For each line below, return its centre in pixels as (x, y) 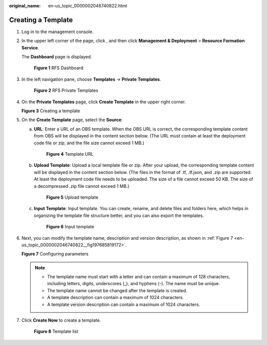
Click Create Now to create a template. (61, 320)
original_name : (25, 6)
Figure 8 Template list (56, 332)
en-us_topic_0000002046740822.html (88, 6)
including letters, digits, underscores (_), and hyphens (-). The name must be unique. (133, 284)
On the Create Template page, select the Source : (72, 120)
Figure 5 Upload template (72, 197)
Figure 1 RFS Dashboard (59, 68)
